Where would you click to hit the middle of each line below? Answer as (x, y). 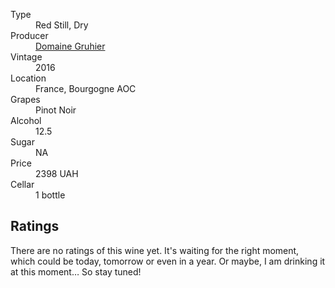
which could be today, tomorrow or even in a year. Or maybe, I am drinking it (168, 261)
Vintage (26, 57)
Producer (29, 35)
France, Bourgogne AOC (86, 88)
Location (28, 78)
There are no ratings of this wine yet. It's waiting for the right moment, (155, 250)
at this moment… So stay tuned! (76, 271)
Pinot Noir (56, 110)
